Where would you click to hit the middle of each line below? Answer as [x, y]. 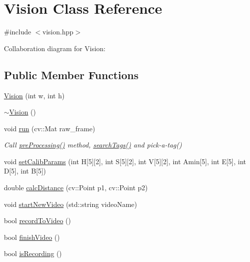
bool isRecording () [33, 253]
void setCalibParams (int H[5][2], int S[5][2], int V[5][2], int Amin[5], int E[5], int [125, 161]
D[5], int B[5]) [25, 171]
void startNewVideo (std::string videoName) [71, 204]
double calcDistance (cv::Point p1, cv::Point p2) [76, 188]
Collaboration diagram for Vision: [55, 48]
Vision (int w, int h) [34, 95]
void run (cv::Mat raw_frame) [50, 128]
